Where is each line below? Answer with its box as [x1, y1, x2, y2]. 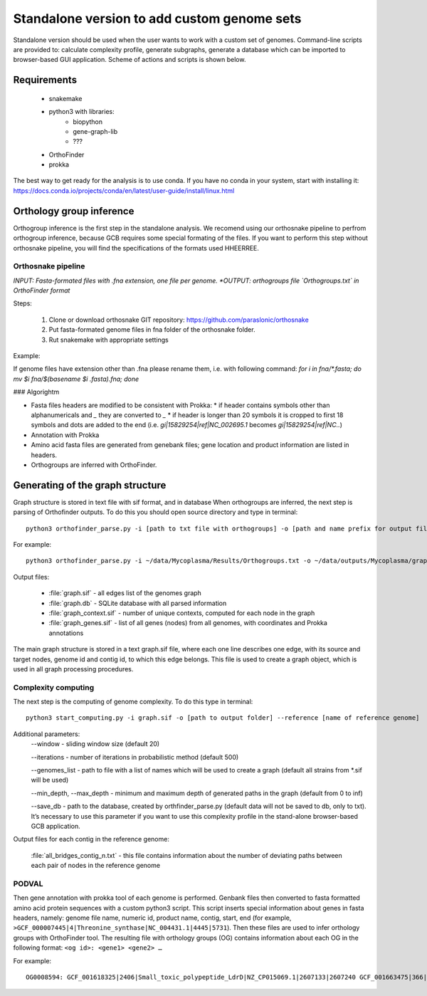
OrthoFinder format [13, 286, 70, 295]
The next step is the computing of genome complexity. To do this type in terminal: [13, 698, 253, 706]
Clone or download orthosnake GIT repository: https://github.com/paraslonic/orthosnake [48, 315, 309, 324]
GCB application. [31, 822, 81, 830]
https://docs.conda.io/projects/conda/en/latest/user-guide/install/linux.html [13, 186, 235, 195]
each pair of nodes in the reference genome [31, 861, 160, 870]
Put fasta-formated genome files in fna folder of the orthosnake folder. [48, 325, 255, 334]
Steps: [13, 299, 32, 308]
